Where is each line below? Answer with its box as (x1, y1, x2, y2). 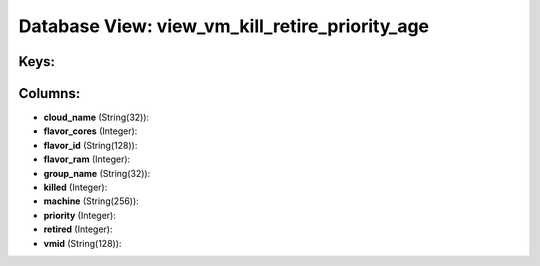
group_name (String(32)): (43, 167, 151, 179)
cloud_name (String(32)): (43, 111, 150, 124)
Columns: (18, 85, 81, 102)
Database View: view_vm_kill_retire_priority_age (18, 15, 430, 37)
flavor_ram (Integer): (43, 153, 131, 165)
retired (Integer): (43, 223, 113, 235)
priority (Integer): (43, 209, 117, 221)
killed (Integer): (43, 181, 108, 194)
